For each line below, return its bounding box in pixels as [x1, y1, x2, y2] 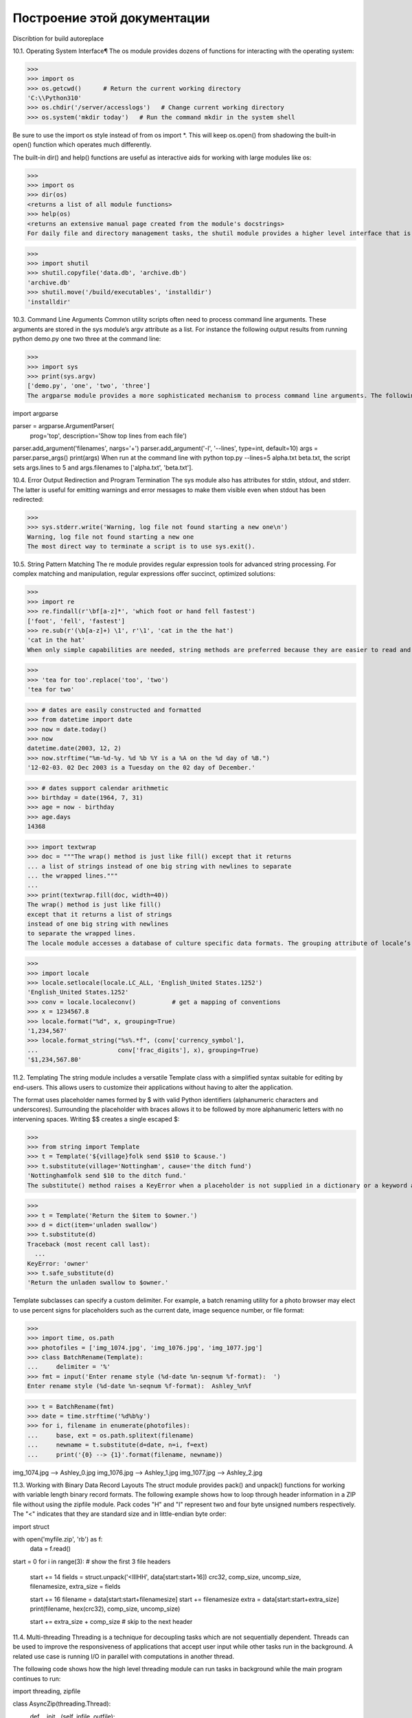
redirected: [12, 495, 44, 503]
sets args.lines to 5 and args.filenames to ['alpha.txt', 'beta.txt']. [12, 463, 194, 471]
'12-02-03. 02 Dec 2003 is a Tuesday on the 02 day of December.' [27, 763, 255, 772]
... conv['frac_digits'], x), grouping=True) [27, 1046, 260, 1054]
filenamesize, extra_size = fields [30, 1583, 121, 1591]
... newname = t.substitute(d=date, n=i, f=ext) [27, 1441, 209, 1449]
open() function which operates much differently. [12, 141, 152, 149]
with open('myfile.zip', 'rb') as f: [12, 1535, 103, 1543]
